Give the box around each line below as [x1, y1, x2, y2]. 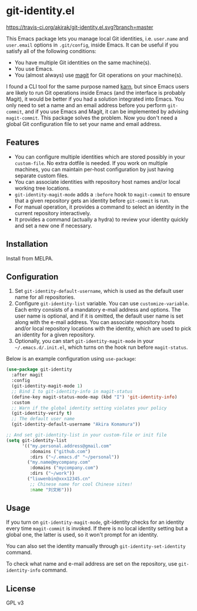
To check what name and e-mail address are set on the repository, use [6, 560, 178, 567]
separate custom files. [14, 172, 69, 179]
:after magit [11, 372, 44, 378]
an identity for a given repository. [14, 331, 95, 338]
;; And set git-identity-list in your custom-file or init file [6, 432, 167, 438]
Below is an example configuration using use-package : [6, 355, 136, 362]
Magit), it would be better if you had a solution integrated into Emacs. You [6, 95, 184, 103]
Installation [6, 239, 48, 249]
